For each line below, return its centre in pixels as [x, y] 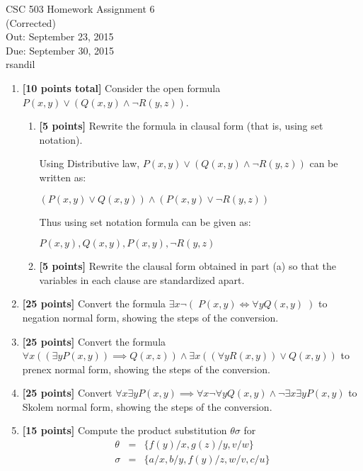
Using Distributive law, [90, 163]
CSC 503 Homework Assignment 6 [80, 8]
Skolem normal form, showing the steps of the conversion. [147, 406]
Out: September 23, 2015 [60, 36]
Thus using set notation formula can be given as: [145, 221]
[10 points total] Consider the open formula [121, 87]
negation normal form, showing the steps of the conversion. [150, 317]
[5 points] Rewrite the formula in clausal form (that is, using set [181, 126]
